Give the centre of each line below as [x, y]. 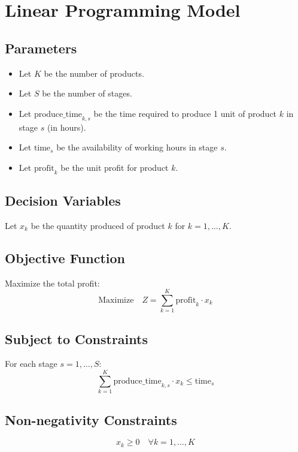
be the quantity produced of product [98, 225]
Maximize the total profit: [52, 283]
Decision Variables [63, 200]
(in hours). [66, 127]
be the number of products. [94, 73]
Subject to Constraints [76, 338]
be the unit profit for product [115, 167]
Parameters [41, 48]
